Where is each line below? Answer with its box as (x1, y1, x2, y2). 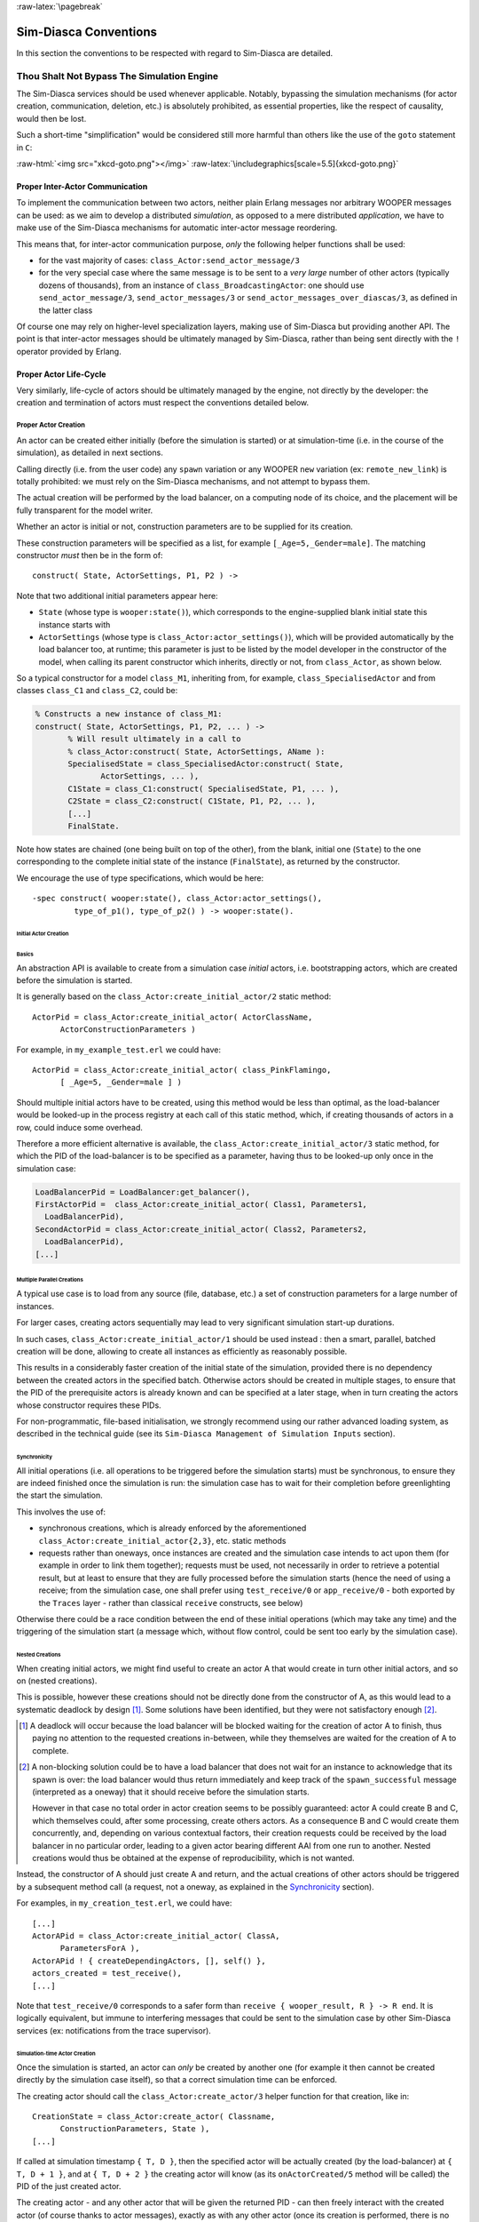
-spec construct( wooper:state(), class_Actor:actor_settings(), (32, 893, 323, 904)
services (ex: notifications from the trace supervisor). (16, 2025, 212, 2035)
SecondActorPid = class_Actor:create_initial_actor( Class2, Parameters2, (35, 1224, 368, 1235)
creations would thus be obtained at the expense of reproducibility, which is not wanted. (32, 1852, 355, 1863)
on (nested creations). (16, 1675, 98, 1686)
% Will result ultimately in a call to (67, 734, 241, 744)
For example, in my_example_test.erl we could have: (16, 1044, 222, 1055)
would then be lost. (16, 113, 87, 124)
